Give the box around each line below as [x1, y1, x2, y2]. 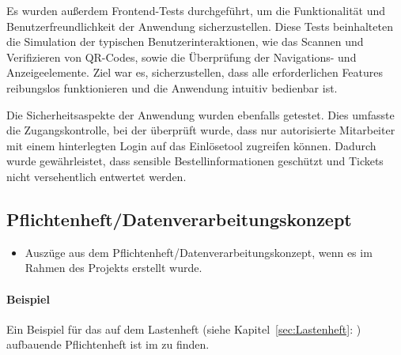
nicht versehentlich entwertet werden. [6, 168, 187, 184]
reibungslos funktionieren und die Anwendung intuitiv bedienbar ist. [6, 79, 338, 96]
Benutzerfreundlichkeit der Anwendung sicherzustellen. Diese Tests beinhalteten [6, 17, 393, 34]
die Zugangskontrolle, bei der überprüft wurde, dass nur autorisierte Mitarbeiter [6, 122, 395, 138]
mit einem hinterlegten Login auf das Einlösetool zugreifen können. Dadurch [6, 137, 376, 153]
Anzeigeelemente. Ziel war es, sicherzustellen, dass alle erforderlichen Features [6, 64, 384, 81]
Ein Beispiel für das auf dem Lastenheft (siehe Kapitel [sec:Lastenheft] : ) [6, 320, 361, 337]
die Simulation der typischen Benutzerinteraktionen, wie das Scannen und [6, 33, 364, 50]
